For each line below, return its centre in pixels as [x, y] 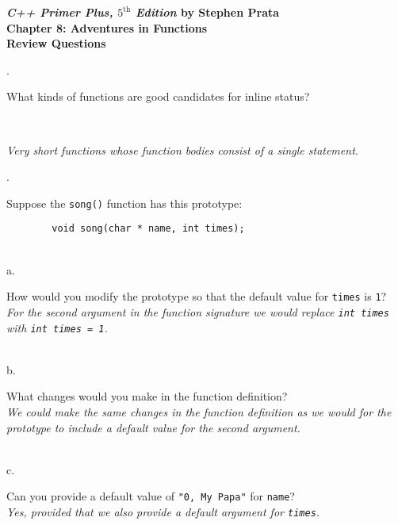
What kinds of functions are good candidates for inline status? [158, 96]
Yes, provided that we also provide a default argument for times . [163, 512]
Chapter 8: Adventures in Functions [107, 27]
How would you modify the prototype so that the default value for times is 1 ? [197, 296]
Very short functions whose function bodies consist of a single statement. [183, 149]
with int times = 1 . [57, 327]
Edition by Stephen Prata [208, 12]
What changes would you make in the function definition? [147, 396]
